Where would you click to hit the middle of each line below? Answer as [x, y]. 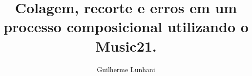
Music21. [126, 46]
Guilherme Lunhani [126, 69]
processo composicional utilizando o [126, 27]
